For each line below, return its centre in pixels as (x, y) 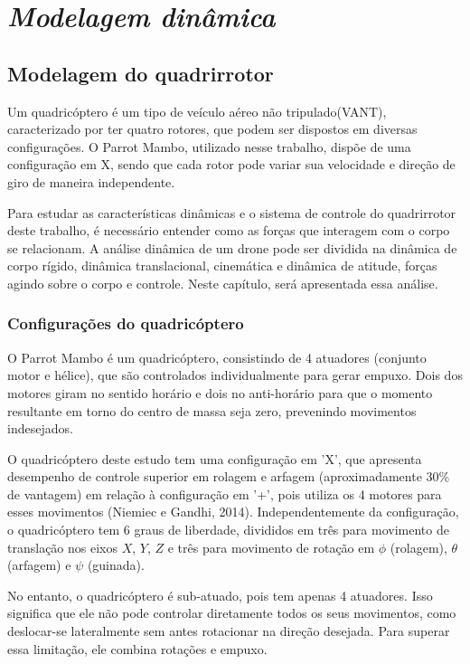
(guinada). (116, 565)
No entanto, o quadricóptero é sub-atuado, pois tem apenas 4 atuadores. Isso (220, 595)
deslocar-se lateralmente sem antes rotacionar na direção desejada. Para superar (229, 631)
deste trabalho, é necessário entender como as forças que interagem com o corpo (229, 230)
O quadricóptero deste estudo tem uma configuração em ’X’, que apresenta (215, 458)
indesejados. (40, 428)
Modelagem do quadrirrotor (141, 73)
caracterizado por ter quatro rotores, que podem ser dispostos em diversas (212, 129)
